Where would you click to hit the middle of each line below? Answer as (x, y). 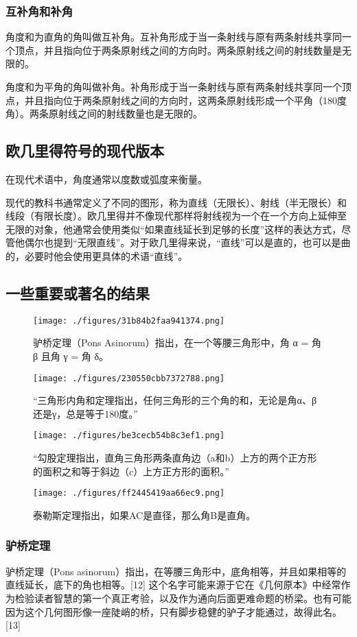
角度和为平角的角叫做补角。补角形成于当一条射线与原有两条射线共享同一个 (174, 86)
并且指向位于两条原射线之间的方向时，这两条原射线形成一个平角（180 (181, 100)
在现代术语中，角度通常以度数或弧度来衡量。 (106, 179)
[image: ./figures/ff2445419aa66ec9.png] (129, 493)
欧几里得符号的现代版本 (85, 151)
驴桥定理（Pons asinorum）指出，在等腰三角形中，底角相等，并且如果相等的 (176, 571)
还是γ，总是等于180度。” (85, 413)
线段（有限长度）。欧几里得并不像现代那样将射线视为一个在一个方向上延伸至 (176, 216)
